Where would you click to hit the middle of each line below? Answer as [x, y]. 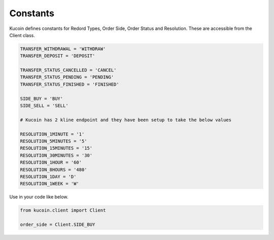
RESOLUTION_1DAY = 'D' [48, 177]
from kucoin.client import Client [63, 210]
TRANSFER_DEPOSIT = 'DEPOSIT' [58, 56]
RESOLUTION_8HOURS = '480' [54, 169]
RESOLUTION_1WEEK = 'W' [50, 184]
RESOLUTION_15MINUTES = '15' [56, 148]
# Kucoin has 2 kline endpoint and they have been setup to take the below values [126, 120]
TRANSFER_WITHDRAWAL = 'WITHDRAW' [63, 49]
